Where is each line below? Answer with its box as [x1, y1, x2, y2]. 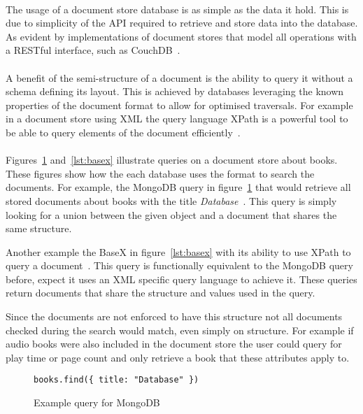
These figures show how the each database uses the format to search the [6, 166, 315, 180]
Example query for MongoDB [34, 395, 160, 410]
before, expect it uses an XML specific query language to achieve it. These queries [6, 271, 357, 286]
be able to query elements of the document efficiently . [6, 124, 241, 139]
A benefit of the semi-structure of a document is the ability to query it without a [6, 70, 353, 85]
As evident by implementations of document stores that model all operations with [6, 29, 357, 43]
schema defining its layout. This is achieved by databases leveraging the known [6, 84, 344, 99]
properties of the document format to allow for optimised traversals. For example [6, 97, 353, 112]
